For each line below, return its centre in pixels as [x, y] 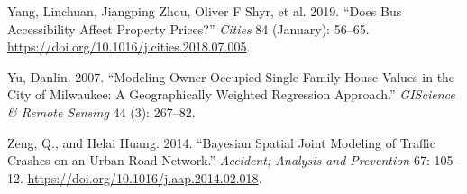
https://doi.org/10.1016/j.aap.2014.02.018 [143, 177]
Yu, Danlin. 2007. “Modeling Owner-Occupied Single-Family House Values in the [231, 76]
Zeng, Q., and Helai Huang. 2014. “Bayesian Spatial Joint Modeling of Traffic [221, 142]
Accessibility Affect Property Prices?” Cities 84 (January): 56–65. [188, 28]
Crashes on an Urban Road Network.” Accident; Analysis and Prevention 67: [219, 160]
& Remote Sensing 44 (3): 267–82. [101, 111]
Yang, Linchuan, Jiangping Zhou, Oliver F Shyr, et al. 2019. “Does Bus [205, 11]
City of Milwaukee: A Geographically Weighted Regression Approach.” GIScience [231, 94]
